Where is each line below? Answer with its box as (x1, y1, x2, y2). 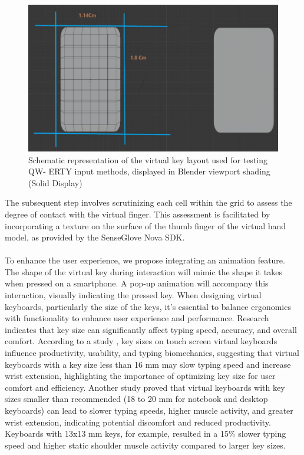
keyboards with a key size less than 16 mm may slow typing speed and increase (5, 358, 291, 370)
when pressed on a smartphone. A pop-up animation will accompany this (5, 277, 269, 289)
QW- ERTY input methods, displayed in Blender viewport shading (28, 165, 270, 177)
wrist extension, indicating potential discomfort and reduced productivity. (5, 416, 271, 428)
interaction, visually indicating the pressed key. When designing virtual (5, 289, 262, 301)
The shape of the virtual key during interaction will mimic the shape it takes (5, 265, 282, 278)
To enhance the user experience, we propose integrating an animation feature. (5, 254, 285, 266)
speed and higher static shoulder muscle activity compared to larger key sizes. (5, 438, 286, 451)
